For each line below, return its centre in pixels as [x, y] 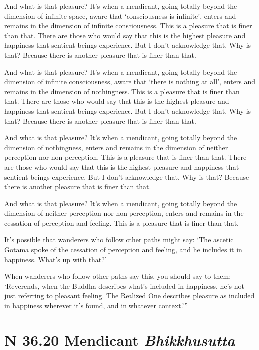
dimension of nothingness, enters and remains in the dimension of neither [116, 147]
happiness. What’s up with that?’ [56, 259]
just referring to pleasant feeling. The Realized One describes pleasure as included [129, 295]
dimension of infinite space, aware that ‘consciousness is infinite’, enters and [120, 16]
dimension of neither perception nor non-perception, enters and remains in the [124, 213]
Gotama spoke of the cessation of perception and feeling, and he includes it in [123, 249]
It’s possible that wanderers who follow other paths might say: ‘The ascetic [119, 239]
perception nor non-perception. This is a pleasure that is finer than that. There [126, 157]
